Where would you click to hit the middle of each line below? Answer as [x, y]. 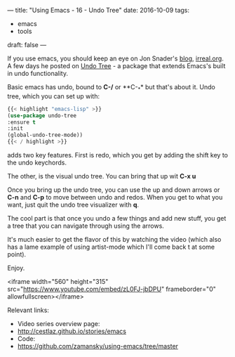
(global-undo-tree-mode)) [45, 135]
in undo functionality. [38, 73]
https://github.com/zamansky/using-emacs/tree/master [98, 346]
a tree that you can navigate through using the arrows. [86, 226]
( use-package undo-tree [42, 115]
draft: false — [27, 45]
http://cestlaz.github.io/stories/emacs [72, 331]
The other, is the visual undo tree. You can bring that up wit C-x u [102, 176]
